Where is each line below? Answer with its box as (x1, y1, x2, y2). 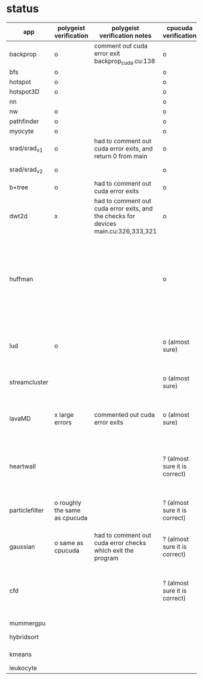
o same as (54, 539, 83, 547)
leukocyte (9, 664, 37, 672)
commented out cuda (94, 411, 155, 419)
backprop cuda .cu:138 (94, 56, 155, 67)
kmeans (9, 650, 32, 659)
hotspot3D (9, 87, 40, 96)
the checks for (94, 212, 135, 220)
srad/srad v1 (9, 144, 43, 153)
